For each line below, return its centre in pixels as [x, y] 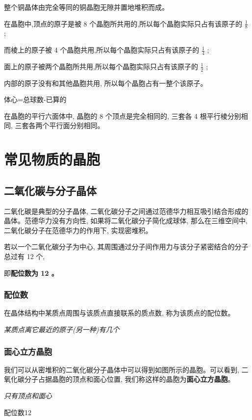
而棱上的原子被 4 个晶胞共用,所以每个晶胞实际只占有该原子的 [102, 50]
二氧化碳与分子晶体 [50, 190]
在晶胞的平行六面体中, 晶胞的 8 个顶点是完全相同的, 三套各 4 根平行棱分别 [123, 116]
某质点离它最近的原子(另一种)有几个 [62, 329]
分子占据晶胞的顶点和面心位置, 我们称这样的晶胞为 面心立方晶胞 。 [129, 379]
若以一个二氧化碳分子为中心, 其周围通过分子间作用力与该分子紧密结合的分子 [126, 247]
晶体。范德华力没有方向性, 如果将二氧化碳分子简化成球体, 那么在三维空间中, [126, 221]
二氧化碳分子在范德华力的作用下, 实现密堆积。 [78, 230]
